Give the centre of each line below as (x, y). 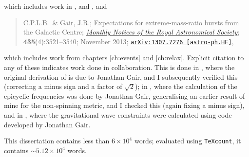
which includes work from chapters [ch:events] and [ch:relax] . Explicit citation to (124, 58)
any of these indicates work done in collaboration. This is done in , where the (119, 67)
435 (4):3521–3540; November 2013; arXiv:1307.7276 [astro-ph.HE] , (128, 41)
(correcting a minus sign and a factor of (63, 86)
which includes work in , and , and (56, 6)
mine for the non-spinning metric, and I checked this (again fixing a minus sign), (124, 105)
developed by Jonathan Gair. (47, 124)
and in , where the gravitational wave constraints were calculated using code (118, 115)
